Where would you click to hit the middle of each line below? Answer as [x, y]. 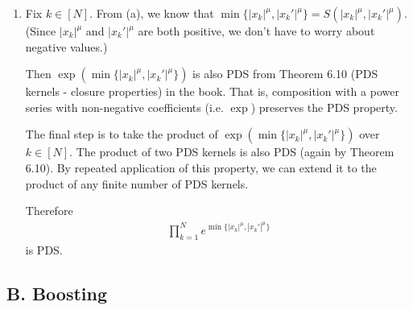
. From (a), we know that [152, 13]
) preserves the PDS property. [324, 107]
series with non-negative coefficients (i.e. [124, 107]
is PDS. [44, 249]
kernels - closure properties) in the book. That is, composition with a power [212, 91]
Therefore [49, 211]
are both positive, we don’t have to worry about [256, 31]
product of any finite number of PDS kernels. [137, 183]
